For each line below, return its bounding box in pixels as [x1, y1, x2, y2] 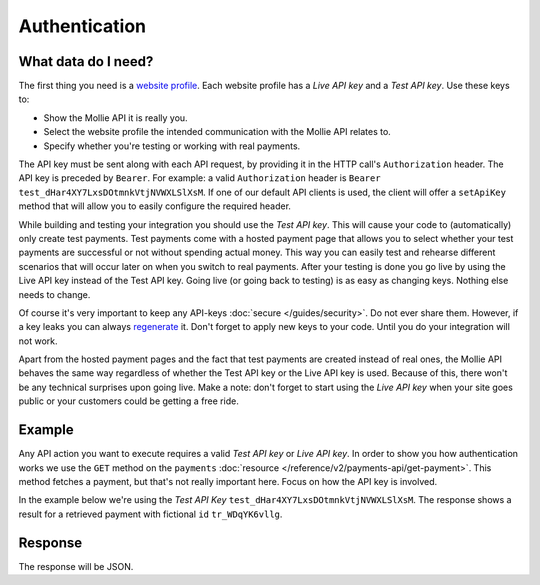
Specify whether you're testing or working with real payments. [43, 140, 301, 152]
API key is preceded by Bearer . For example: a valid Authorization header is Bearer [18, 172, 381, 184]
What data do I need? [18, 53, 154, 70]
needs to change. [18, 288, 91, 300]
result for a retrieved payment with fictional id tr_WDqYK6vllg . [18, 508, 283, 520]
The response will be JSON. [18, 560, 134, 572]
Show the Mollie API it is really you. [43, 111, 189, 124]
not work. [18, 335, 58, 347]
